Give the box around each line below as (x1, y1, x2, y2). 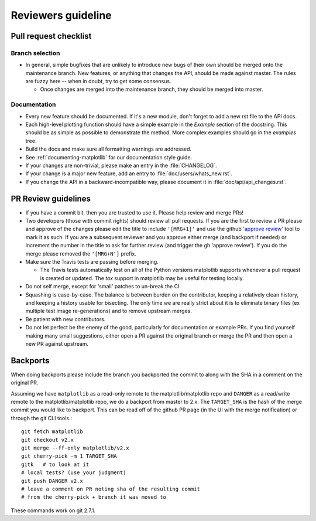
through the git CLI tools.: (11, 414, 73, 421)
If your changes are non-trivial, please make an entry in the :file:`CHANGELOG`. (25, 162, 217, 169)
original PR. (11, 379, 39, 386)
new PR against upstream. (25, 340, 89, 347)
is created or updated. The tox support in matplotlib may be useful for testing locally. (40, 274, 244, 281)
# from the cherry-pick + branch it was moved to (21, 494, 167, 500)
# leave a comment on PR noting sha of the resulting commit (21, 485, 200, 492)
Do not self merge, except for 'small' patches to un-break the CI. (25, 283, 181, 290)
